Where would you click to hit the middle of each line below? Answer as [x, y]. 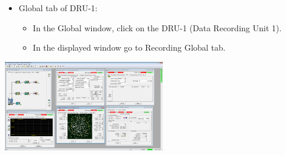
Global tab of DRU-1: [58, 8]
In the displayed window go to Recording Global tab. [129, 47]
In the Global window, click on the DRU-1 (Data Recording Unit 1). [157, 27]
